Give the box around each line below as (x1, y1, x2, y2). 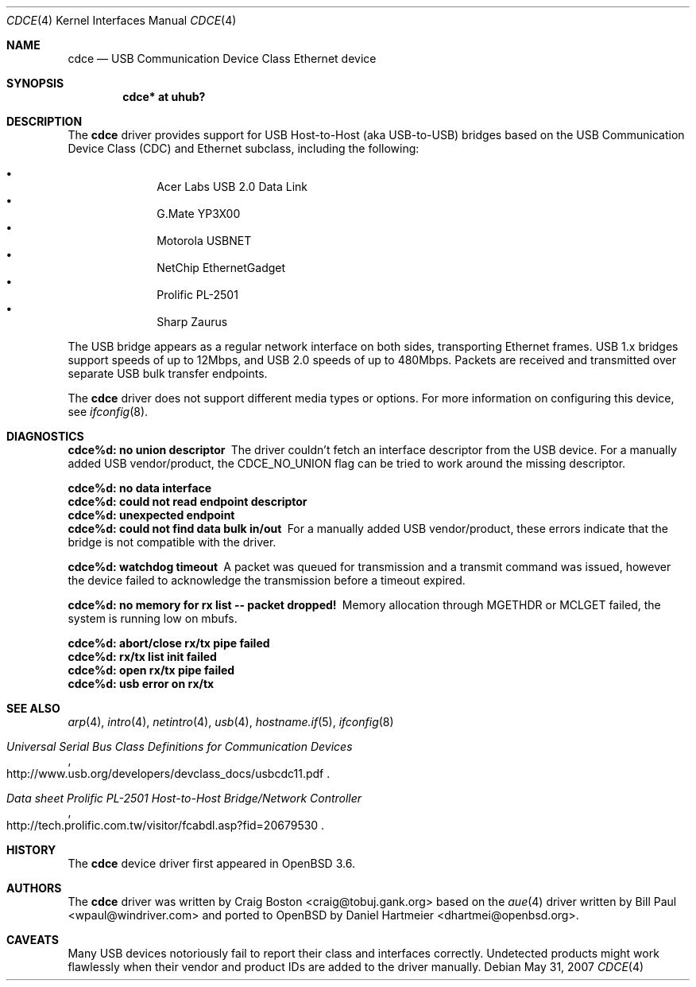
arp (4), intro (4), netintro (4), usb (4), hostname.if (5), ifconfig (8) (68, 715, 394, 729)
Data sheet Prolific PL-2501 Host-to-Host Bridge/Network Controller (6, 791, 362, 805)
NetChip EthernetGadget (157, 261, 286, 274)
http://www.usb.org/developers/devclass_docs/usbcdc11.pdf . (6, 767, 331, 780)
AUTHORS (6, 881, 62, 895)
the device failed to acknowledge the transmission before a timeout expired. (68, 573, 466, 587)
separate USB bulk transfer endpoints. (68, 367, 268, 380)
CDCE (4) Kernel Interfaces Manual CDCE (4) (6, 14, 237, 27)
